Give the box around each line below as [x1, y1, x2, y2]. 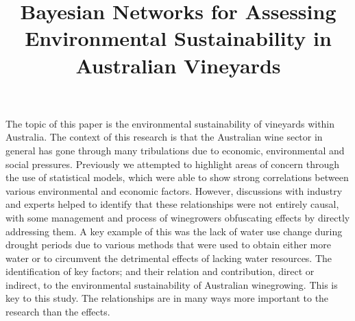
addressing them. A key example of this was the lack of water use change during [5, 224, 343, 238]
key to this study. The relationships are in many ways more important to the [5, 291, 329, 305]
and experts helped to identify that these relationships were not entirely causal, [5, 197, 339, 211]
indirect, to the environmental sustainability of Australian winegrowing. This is [5, 277, 338, 292]
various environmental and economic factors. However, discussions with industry [5, 183, 343, 198]
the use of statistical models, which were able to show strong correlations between [5, 170, 349, 185]
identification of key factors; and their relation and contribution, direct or [5, 264, 315, 278]
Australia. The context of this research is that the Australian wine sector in [5, 130, 323, 144]
